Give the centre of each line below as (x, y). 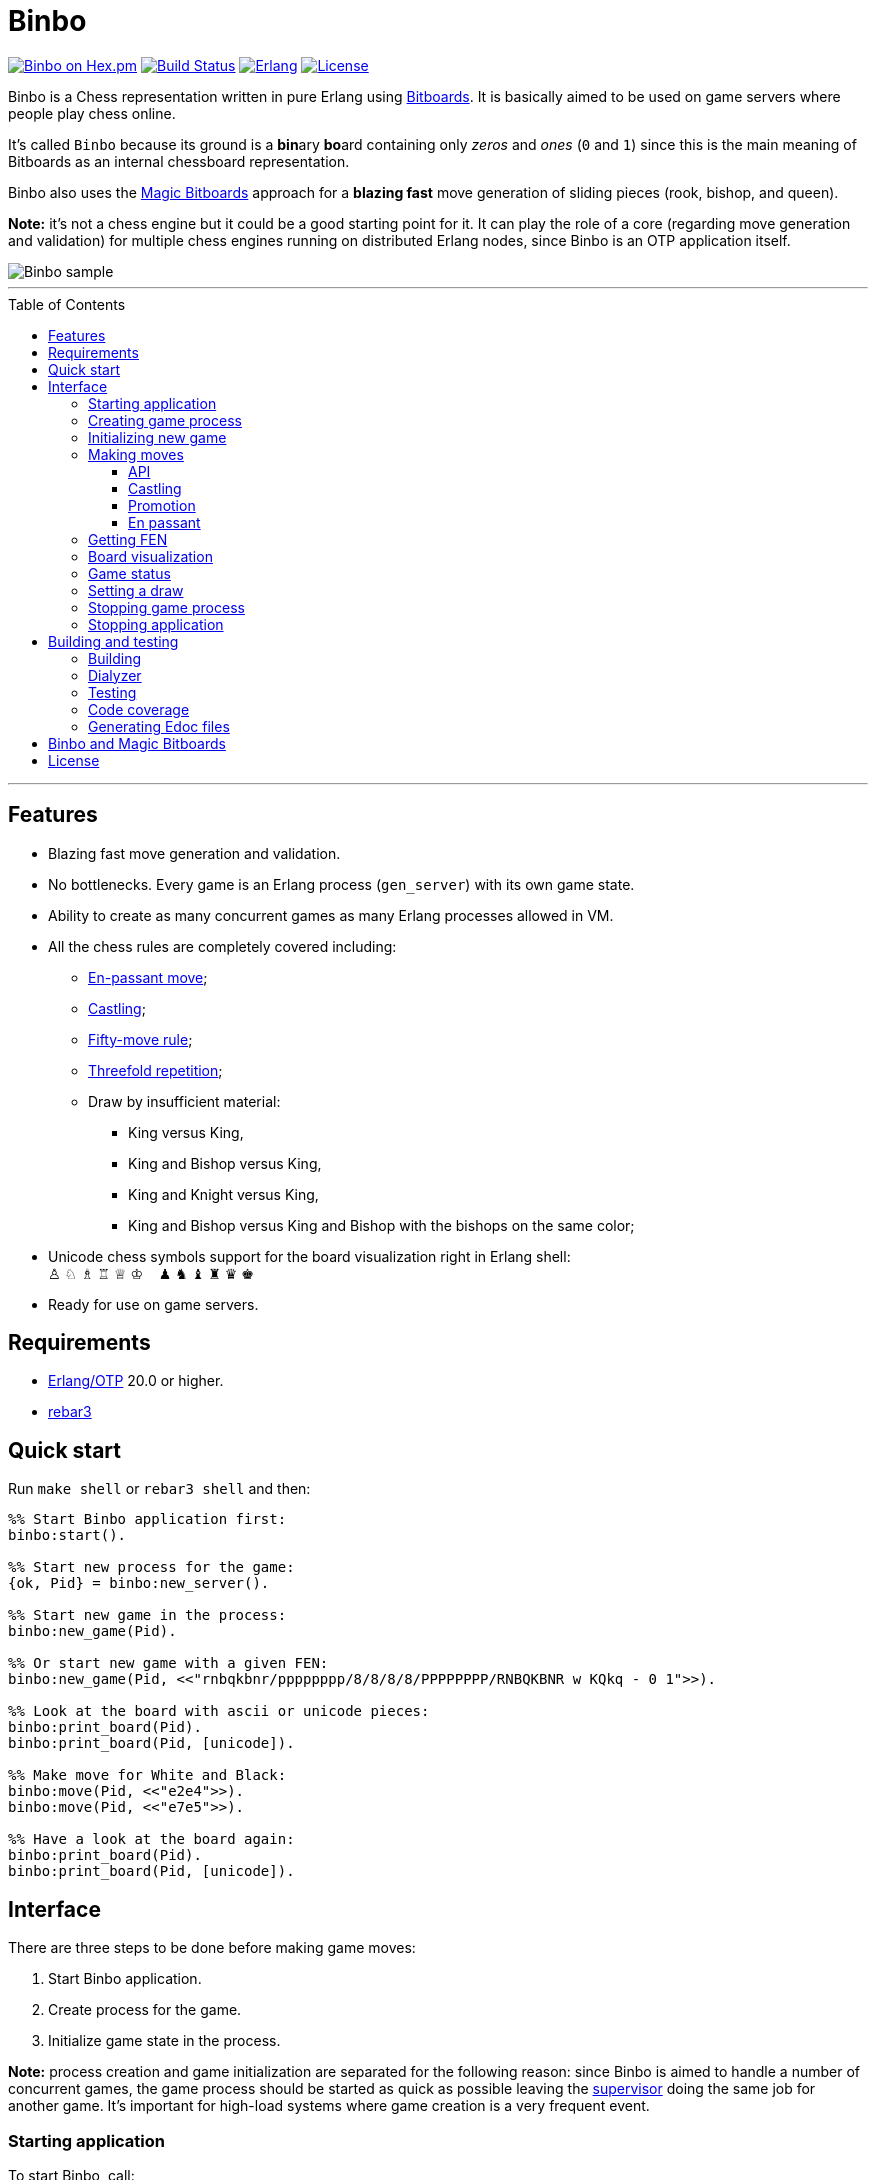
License (74, 760)
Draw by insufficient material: (184, 1101)
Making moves (136, 454)
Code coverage (139, 709)
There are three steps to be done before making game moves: (212, 1948)
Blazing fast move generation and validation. (194, 853)
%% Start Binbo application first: (147, 1519)
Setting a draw (136, 590)
